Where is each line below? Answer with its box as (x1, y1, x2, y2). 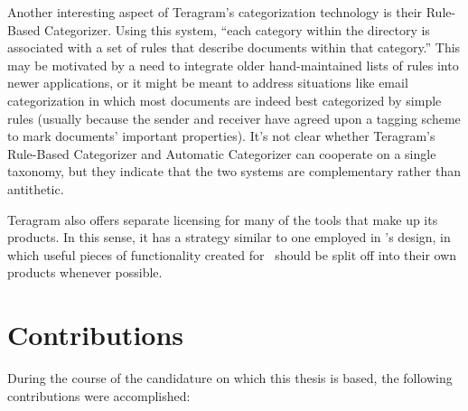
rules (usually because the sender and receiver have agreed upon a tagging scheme (7, 108, 461, 127)
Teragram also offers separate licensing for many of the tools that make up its (7, 210, 438, 229)
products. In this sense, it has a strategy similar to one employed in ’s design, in (7, 228, 451, 247)
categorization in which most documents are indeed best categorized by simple (7, 90, 442, 109)
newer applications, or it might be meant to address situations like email (7, 73, 408, 92)
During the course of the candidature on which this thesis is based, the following (7, 369, 453, 388)
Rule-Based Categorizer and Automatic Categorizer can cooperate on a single (7, 144, 436, 163)
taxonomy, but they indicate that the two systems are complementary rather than (7, 162, 462, 181)
